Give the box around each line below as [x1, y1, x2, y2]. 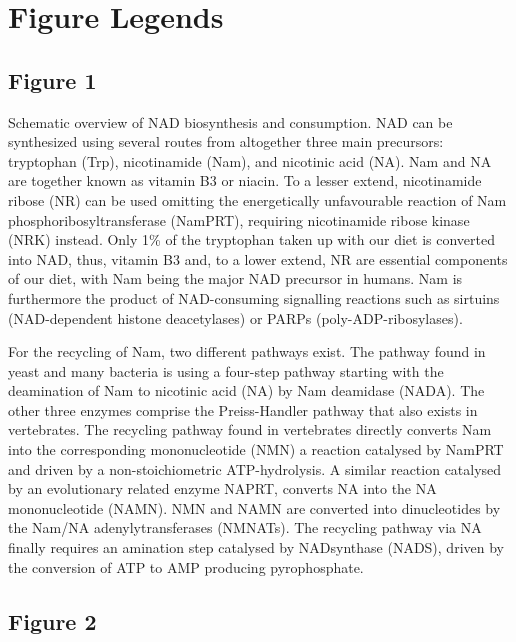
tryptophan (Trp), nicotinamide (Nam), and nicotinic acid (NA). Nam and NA [8, 150, 492, 171]
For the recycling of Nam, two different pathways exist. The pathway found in [8, 341, 486, 362]
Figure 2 [8, 605, 97, 636]
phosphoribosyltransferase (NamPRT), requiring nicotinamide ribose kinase [8, 209, 470, 230]
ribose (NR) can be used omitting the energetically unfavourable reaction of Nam [8, 189, 507, 210]
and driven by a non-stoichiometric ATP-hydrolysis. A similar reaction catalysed [8, 458, 502, 479]
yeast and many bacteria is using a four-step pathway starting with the [8, 360, 444, 381]
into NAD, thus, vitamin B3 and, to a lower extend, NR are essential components [8, 248, 508, 269]
